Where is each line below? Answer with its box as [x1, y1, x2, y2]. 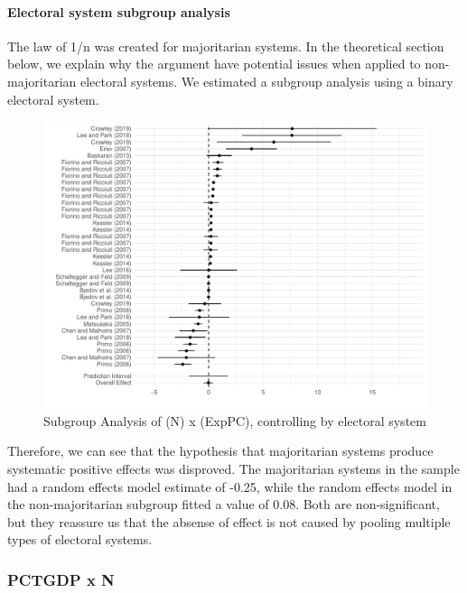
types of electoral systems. [7, 530, 153, 549]
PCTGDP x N [7, 568, 115, 590]
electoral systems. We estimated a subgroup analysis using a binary [79, 71, 453, 90]
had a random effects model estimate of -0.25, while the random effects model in [7, 477, 453, 496]
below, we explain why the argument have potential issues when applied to [7, 54, 421, 73]
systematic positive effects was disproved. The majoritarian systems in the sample [7, 459, 460, 477]
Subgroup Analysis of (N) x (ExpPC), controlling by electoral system [43, 411, 426, 430]
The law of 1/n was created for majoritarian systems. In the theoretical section [7, 36, 444, 55]
